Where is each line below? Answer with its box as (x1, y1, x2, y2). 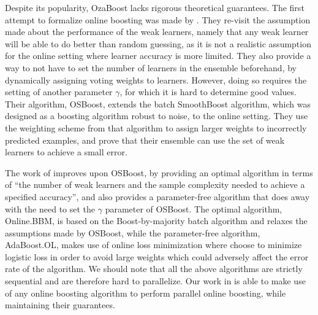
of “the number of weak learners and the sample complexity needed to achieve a (5, 178, 305, 191)
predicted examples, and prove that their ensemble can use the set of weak (5, 133, 285, 146)
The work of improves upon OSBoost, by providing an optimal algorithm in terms (5, 166, 313, 179)
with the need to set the (5, 202, 96, 215)
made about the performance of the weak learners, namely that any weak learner (5, 25, 309, 38)
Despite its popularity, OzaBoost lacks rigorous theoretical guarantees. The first (5, 1, 305, 14)
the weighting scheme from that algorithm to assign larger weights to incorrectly (5, 121, 307, 134)
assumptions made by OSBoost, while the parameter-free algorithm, (5, 226, 260, 239)
